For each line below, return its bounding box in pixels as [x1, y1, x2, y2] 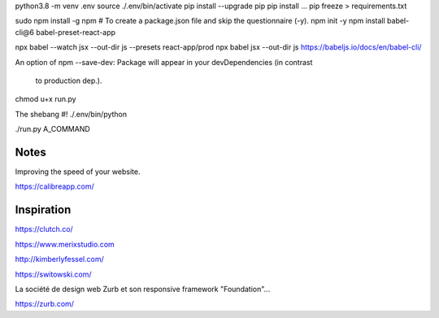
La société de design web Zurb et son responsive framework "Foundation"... [15, 284, 271, 294]
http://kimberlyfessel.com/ [15, 255, 105, 264]
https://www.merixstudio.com [15, 239, 115, 249]
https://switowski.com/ [15, 269, 93, 279]
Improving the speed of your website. [15, 167, 141, 176]
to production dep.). [35, 76, 102, 85]
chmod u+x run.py [15, 94, 76, 104]
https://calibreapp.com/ [15, 181, 94, 191]
